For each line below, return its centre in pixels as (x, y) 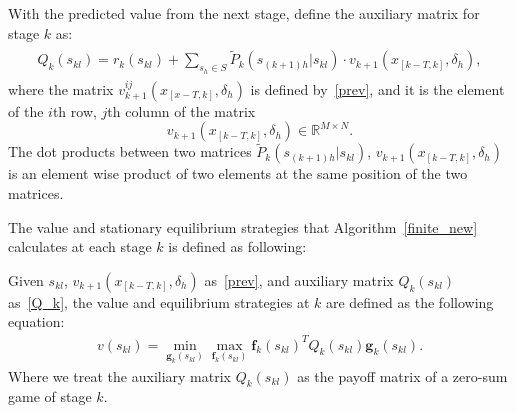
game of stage (50, 396)
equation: (36, 321)
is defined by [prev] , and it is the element (377, 88)
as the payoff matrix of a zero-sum (402, 375)
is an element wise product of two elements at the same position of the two (238, 173)
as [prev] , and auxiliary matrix (299, 279)
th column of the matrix (181, 110)
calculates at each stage (80, 246)
